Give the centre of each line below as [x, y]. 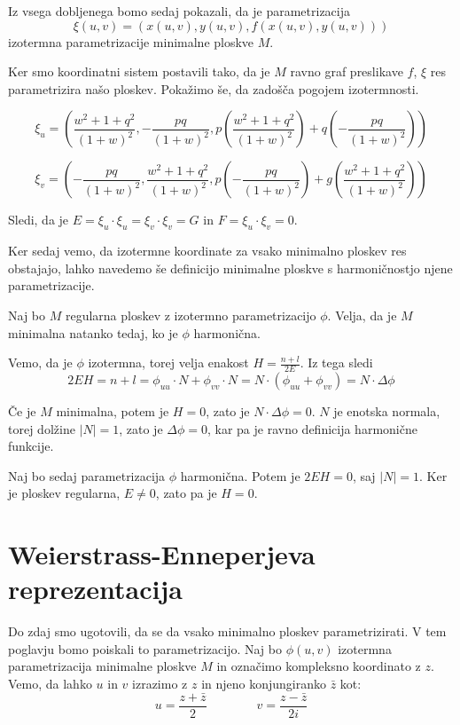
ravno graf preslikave [347, 71]
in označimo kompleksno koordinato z [319, 666]
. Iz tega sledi [336, 362]
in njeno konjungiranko [264, 684]
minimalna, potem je [113, 410]
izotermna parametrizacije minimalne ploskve [131, 41]
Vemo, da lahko [50, 684]
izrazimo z [160, 684]
